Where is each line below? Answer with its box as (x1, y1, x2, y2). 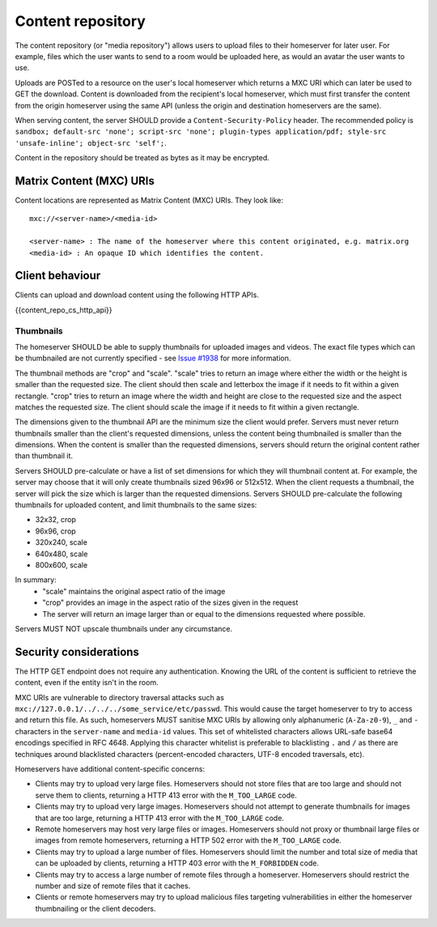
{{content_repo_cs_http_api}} (15, 304, 112, 315)
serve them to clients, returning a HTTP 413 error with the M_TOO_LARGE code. (35, 790, 297, 800)
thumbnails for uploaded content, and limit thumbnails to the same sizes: (15, 500, 257, 510)
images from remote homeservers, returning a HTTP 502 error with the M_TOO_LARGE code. (35, 836, 342, 845)
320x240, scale (35, 538, 88, 547)
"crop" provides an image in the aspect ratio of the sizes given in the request (42, 597, 299, 607)
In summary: (15, 575, 57, 585)
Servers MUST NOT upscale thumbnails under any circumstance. (15, 623, 233, 633)
